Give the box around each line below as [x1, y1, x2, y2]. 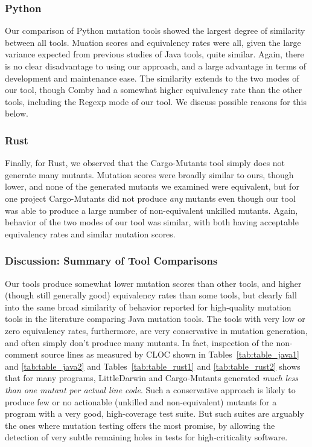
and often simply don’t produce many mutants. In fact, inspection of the [5, 336, 273, 349]
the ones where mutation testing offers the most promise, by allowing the [5, 419, 275, 431]
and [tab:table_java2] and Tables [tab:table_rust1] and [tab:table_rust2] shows [5, 359, 301, 372]
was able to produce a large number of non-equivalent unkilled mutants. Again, [5, 204, 298, 216]
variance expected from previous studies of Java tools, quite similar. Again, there [5, 48, 304, 60]
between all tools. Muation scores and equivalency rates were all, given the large [5, 36, 301, 48]
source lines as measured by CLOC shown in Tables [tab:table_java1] [41, 348, 299, 361]
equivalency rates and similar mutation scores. [5, 227, 176, 240]
